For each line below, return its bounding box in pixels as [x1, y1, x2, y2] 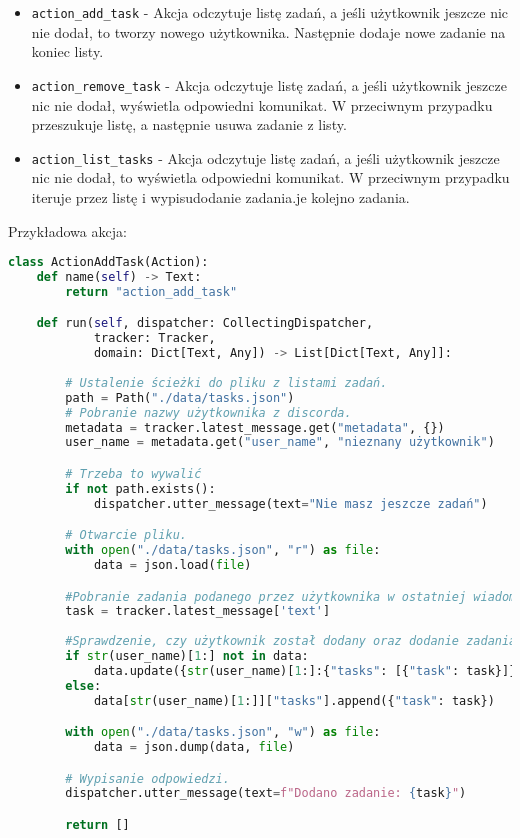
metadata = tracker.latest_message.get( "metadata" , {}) [65, 420, 445, 435]
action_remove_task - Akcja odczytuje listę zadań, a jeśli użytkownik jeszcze [31, 74, 507, 95]
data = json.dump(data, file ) [93, 740, 295, 755]
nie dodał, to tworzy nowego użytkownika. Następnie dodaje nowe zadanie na [31, 21, 506, 42]
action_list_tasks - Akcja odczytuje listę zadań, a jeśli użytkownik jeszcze [31, 147, 500, 168]
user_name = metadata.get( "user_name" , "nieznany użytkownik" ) [65, 435, 495, 450]
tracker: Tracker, [93, 331, 216, 346]
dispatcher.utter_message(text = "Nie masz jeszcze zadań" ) [93, 496, 488, 511]
